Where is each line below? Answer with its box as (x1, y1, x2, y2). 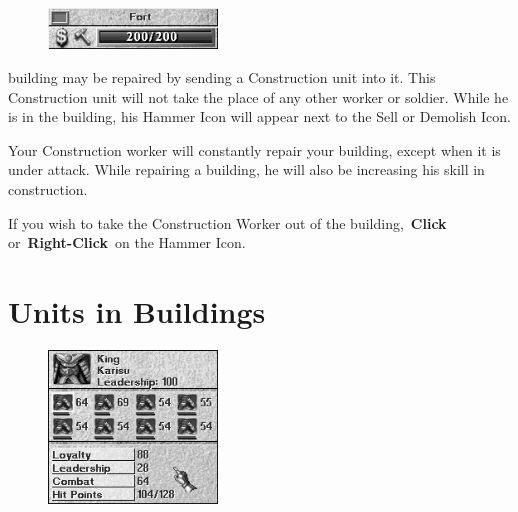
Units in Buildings (8, 290, 266, 331)
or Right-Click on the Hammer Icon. (8, 232, 246, 253)
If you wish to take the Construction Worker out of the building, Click (8, 212, 447, 233)
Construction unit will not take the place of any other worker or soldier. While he (8, 86, 509, 107)
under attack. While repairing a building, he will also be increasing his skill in (8, 159, 485, 180)
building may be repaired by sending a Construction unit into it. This (8, 66, 436, 87)
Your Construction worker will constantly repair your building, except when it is (8, 139, 501, 160)
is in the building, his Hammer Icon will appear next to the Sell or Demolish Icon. (8, 106, 511, 127)
